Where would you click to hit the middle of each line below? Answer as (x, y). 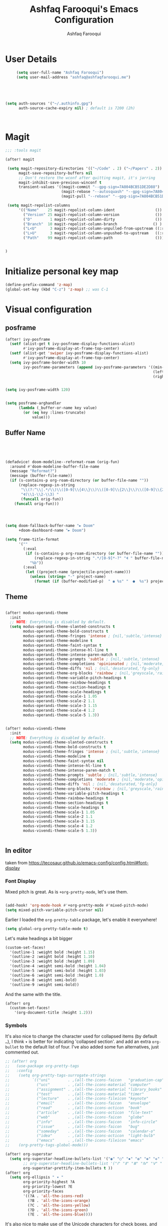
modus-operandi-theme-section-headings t (67, 687)
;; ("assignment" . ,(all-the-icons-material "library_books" (84, 1089)
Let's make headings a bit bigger (39, 938)
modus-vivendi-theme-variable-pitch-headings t (73, 793)
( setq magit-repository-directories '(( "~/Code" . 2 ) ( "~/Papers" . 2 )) (85, 168)
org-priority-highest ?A (49, 1182)
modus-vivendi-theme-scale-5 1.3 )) (60, 831)
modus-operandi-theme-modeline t (58, 640)
